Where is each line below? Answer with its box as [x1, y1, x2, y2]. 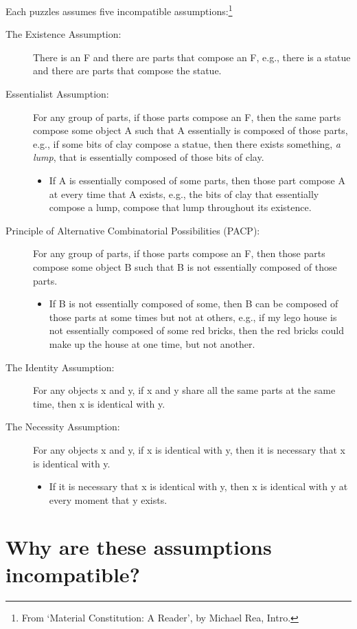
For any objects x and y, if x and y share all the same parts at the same [33, 383, 336, 397]
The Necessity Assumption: [5, 419, 120, 434]
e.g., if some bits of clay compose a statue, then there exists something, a [33, 136, 341, 151]
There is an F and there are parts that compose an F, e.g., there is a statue [33, 49, 351, 64]
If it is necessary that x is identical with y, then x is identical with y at [49, 479, 348, 494]
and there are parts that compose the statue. [33, 63, 222, 78]
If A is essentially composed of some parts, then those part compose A [49, 173, 345, 187]
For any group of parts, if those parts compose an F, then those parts [33, 246, 325, 261]
